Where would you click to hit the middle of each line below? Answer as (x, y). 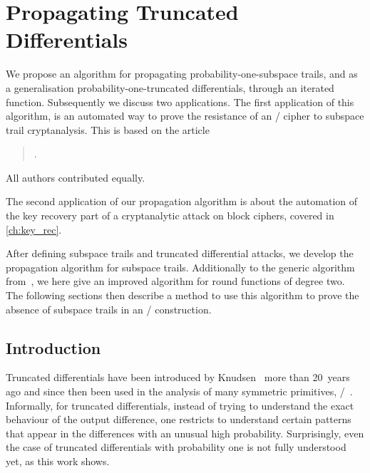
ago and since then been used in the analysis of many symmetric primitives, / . (179, 391)
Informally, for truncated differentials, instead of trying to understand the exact (180, 405)
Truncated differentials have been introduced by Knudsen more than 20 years (178, 377)
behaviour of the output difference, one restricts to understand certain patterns (179, 419)
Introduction (53, 347)
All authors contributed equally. (76, 177)
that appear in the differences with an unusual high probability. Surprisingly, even (185, 433)
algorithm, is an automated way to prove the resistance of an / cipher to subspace (185, 116)
